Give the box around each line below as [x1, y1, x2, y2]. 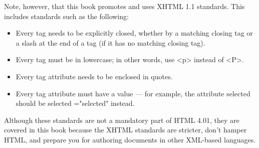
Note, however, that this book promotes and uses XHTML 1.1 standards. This [4, 1, 245, 11]
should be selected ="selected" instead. [16, 98, 135, 108]
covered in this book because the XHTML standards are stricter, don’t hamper [4, 124, 247, 135]
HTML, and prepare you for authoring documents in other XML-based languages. [4, 134, 256, 144]
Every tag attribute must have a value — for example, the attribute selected [16, 88, 250, 98]
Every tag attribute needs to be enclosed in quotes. [16, 71, 173, 81]
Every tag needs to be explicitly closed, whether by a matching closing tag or [16, 28, 253, 38]
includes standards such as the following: [4, 11, 129, 21]
